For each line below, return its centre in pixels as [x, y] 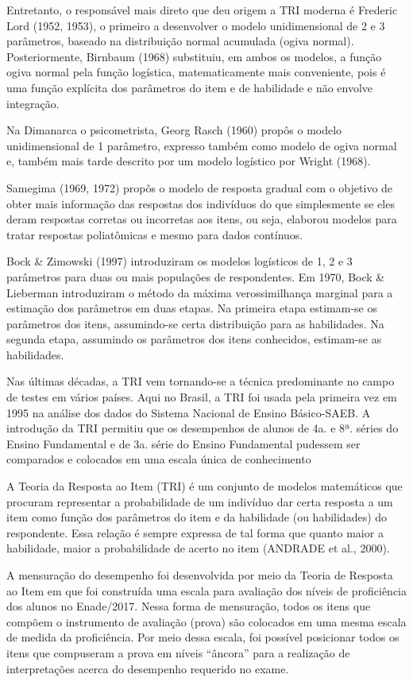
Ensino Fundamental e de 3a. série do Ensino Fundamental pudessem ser [183, 443]
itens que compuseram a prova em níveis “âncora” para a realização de [178, 652]
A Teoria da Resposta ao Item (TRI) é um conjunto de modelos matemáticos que [205, 486]
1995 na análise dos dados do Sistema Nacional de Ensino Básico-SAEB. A [189, 412]
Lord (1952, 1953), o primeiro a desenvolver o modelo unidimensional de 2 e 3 [196, 25]
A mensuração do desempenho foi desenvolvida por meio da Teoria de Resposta [200, 575]
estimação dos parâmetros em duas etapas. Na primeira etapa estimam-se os [192, 308]
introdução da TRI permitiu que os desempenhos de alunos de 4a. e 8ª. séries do [203, 428]
